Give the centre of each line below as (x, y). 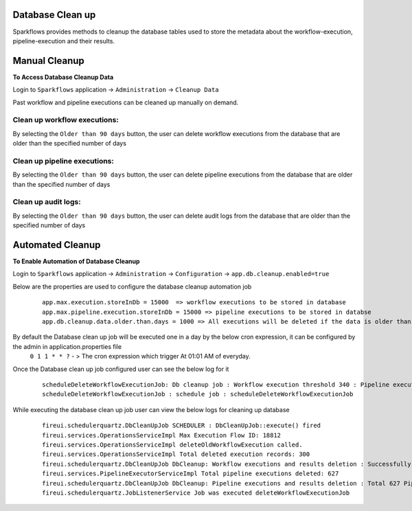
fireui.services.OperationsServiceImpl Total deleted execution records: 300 (176, 454)
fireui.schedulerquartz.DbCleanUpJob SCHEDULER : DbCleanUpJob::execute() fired (182, 425)
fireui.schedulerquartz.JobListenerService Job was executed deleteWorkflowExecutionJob (196, 492)
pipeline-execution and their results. (64, 41)
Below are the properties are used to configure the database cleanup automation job (132, 286)
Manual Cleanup (49, 61)
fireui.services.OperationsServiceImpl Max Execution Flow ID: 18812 (162, 435)
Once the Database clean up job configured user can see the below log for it (121, 369)
